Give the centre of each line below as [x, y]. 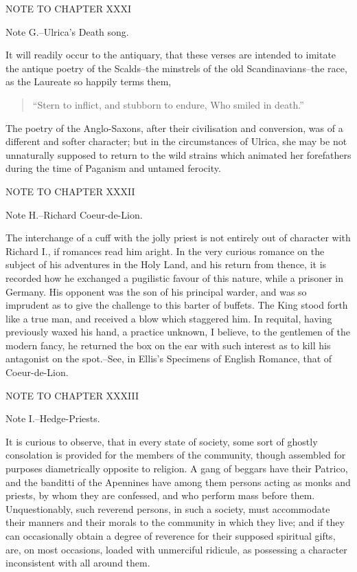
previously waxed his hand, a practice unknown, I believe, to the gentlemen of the [178, 332]
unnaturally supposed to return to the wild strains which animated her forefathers [178, 154]
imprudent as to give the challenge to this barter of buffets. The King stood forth [177, 305]
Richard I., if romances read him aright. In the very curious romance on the [165, 251]
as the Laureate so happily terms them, [89, 81]
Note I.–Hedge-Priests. [53, 418]
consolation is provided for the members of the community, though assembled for [176, 455]
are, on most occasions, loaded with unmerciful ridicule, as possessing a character [176, 549]
